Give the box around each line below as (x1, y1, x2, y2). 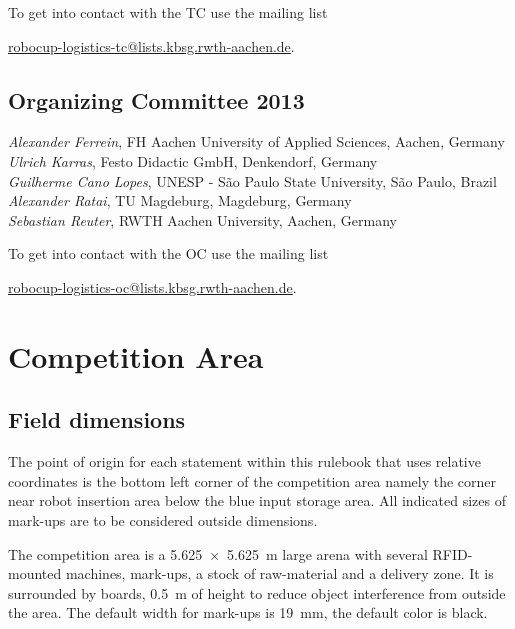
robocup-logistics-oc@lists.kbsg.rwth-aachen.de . (8, 276, 297, 297)
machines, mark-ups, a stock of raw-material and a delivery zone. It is (65, 563, 494, 584)
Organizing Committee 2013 (8, 84, 305, 115)
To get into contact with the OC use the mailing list (8, 243, 329, 264)
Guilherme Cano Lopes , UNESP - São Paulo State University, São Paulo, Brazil (8, 170, 497, 191)
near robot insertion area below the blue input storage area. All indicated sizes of (8, 490, 506, 511)
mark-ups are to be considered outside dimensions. (8, 509, 318, 530)
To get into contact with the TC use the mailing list (8, 2, 328, 22)
